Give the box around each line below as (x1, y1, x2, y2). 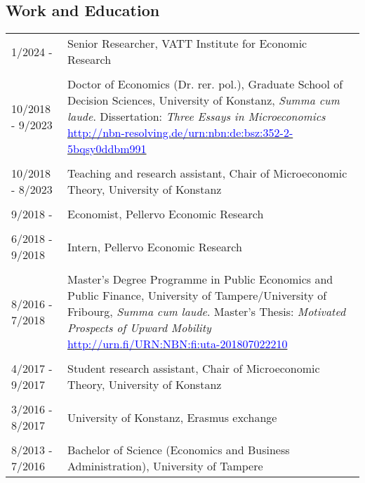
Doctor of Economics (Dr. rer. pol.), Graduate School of (67, 76, 343, 93)
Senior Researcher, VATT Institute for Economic (67, 35, 307, 52)
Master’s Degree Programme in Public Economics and (67, 271, 333, 288)
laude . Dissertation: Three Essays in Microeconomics (67, 108, 326, 125)
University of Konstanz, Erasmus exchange (67, 409, 277, 425)
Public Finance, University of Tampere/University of (67, 287, 327, 304)
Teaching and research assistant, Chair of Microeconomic (67, 165, 347, 182)
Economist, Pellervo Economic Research (67, 206, 264, 223)
